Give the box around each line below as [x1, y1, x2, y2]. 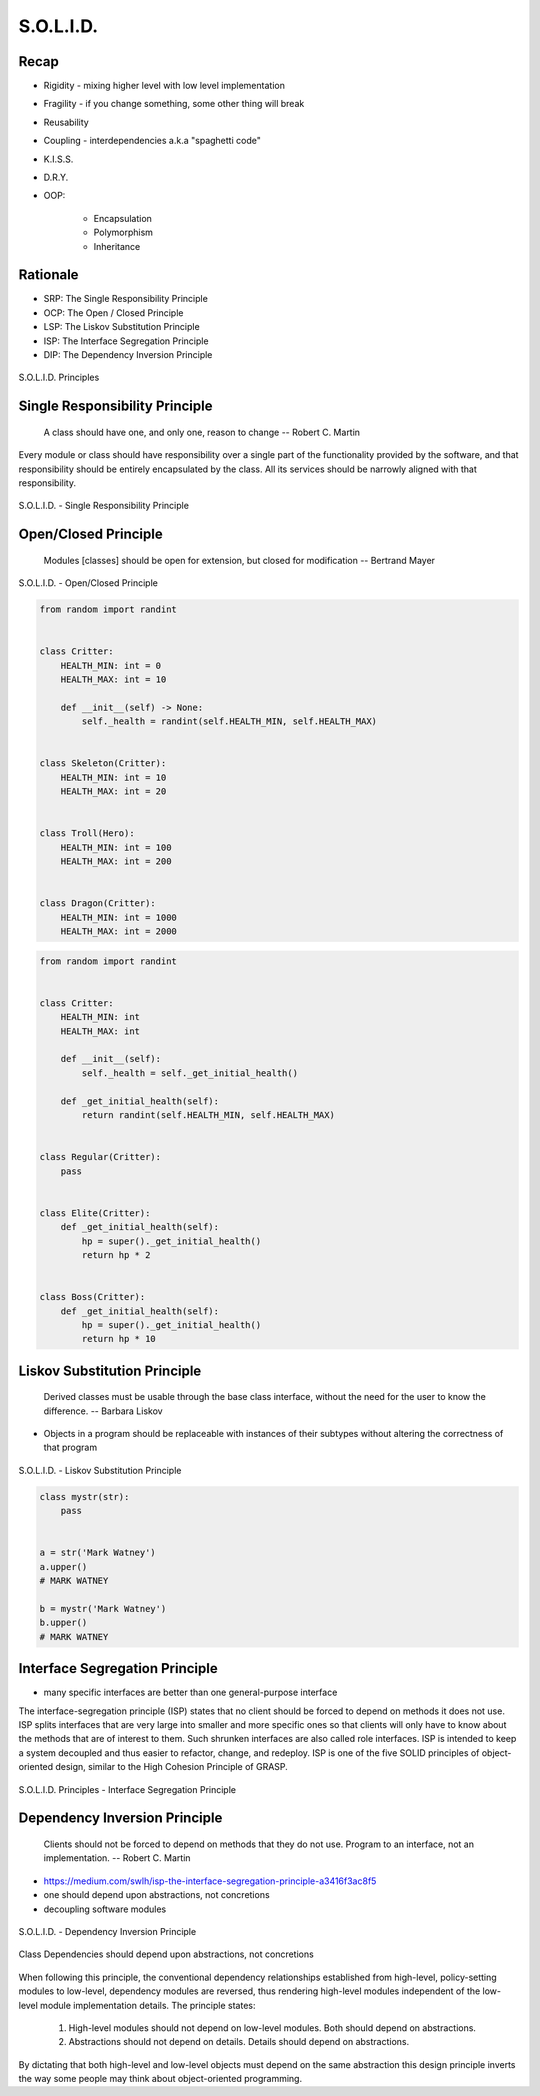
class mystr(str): [39, 1491, 130, 1502]
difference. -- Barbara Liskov [43, 1405, 164, 1417]
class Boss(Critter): [39, 1291, 146, 1303]
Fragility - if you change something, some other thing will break [43, 98, 305, 110]
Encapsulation [93, 212, 152, 224]
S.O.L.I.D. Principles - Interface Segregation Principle [18, 1783, 237, 1795]
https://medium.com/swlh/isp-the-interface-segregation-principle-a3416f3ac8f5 [43, 1875, 377, 1887]
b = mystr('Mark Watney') [39, 1603, 167, 1614]
